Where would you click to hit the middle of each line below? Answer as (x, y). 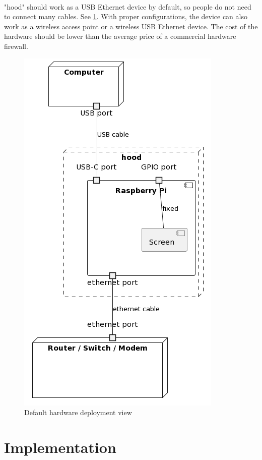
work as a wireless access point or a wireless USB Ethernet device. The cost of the (131, 26)
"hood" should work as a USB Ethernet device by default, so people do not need (128, 6)
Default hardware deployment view (78, 412)
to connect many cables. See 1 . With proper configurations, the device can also (126, 16)
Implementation (60, 447)
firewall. (16, 46)
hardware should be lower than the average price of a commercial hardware (120, 36)
